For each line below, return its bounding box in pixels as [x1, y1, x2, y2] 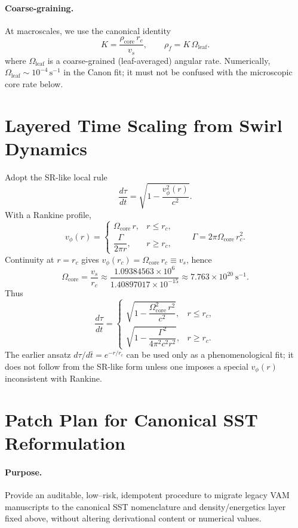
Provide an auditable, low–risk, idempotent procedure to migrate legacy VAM [5, 489, 290, 501]
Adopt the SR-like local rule [5, 170, 107, 183]
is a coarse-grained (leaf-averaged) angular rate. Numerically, [47, 54, 271, 66]
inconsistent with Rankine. [5, 372, 102, 385]
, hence [186, 253, 212, 265]
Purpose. [5, 466, 42, 478]
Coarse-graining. [5, 1, 74, 14]
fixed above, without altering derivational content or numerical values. [5, 512, 262, 524]
